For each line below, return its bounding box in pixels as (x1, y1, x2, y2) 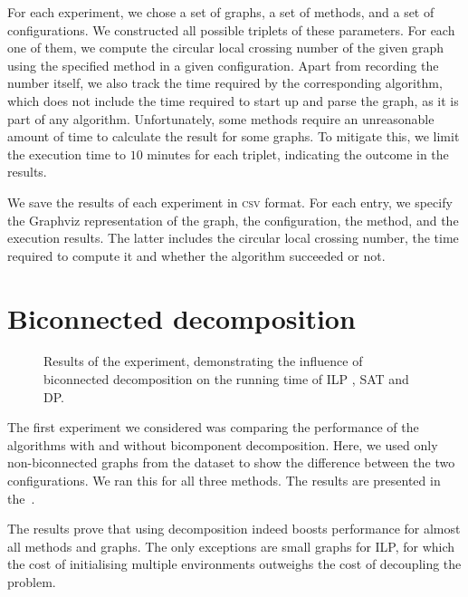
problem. (7, 572, 56, 591)
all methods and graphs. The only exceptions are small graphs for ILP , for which (7, 536, 455, 555)
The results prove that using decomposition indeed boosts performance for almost (7, 519, 461, 538)
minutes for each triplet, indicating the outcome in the (147, 144, 449, 163)
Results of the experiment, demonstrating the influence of (43, 351, 363, 371)
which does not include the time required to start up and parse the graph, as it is (7, 91, 459, 110)
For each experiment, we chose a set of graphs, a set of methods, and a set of (7, 3, 435, 21)
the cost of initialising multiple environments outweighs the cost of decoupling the (7, 554, 462, 573)
